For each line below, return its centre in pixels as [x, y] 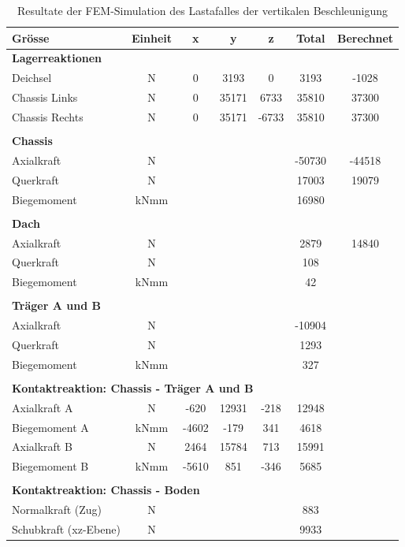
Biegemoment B [50, 466]
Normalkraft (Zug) [57, 510]
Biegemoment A [50, 427]
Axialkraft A [43, 407]
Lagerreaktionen [57, 58]
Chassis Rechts [48, 116]
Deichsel [32, 78]
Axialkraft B [42, 447]
